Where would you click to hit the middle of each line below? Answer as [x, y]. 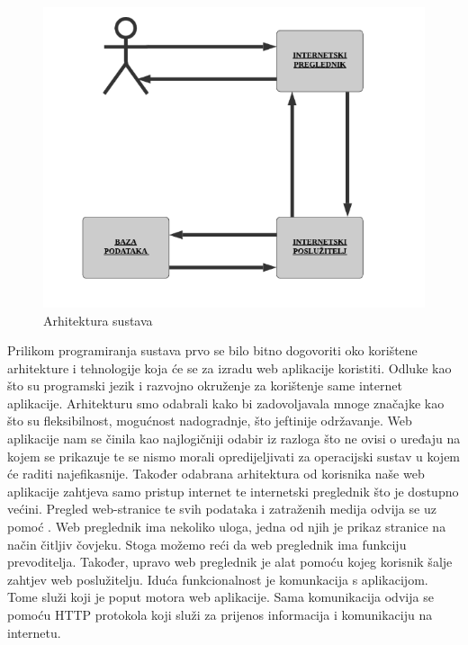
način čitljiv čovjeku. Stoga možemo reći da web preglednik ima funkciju [207, 544]
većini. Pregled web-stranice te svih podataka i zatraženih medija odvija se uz [222, 509]
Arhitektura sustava [98, 320]
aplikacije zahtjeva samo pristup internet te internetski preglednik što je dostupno [233, 491]
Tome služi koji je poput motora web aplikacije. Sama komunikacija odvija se [220, 597]
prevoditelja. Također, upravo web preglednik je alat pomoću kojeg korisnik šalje [230, 562]
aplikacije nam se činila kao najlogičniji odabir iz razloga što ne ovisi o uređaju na [234, 439]
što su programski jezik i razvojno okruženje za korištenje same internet [205, 385]
